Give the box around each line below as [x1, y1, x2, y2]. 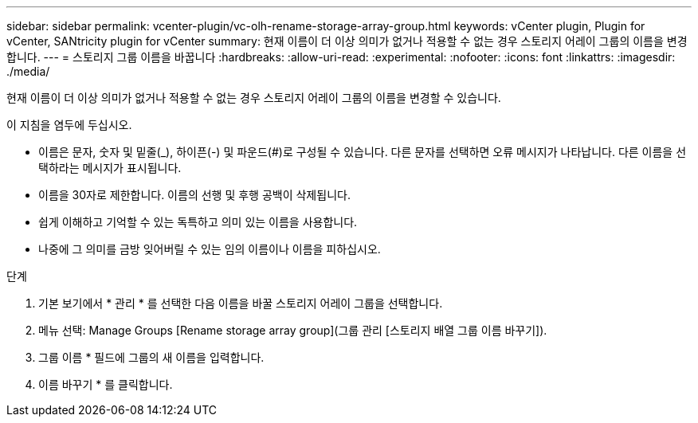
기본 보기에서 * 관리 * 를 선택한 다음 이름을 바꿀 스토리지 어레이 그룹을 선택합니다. [38, 296, 443, 310]
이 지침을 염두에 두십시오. [6, 118, 132, 131]
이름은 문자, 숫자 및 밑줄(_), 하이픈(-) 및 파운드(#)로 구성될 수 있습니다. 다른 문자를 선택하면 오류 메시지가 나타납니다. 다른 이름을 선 [38, 145, 687, 159]
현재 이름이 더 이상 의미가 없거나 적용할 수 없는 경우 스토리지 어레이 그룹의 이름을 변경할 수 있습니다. [6, 91, 501, 104]
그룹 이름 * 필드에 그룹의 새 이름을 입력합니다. [38, 351, 265, 364]
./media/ [6, 65, 50, 78]
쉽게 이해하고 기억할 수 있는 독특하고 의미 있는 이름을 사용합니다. [38, 215, 358, 229]
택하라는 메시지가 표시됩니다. [38, 161, 182, 174]
